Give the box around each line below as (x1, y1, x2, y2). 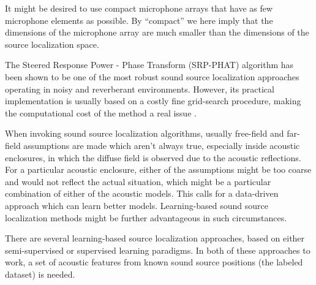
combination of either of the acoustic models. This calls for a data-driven (5, 187, 279, 200)
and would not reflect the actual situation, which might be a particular (5, 175, 271, 188)
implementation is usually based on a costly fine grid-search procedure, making (5, 94, 301, 107)
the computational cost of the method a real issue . (5, 106, 197, 119)
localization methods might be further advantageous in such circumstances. (5, 211, 287, 224)
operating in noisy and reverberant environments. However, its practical (5, 82, 274, 95)
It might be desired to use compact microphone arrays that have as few (5, 2, 273, 14)
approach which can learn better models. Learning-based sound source (5, 199, 269, 211)
